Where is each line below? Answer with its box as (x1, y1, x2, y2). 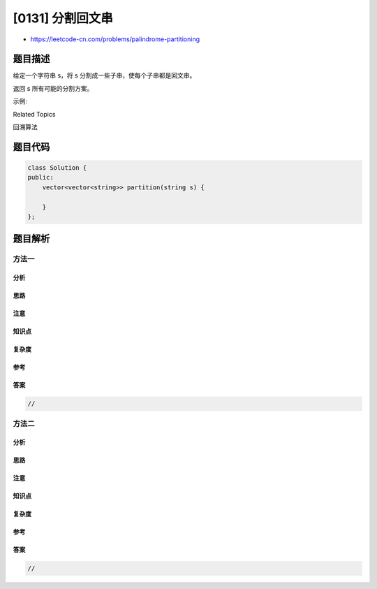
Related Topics (13, 110, 56, 118)
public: (27, 173, 54, 182)
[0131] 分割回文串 (13, 10, 113, 26)
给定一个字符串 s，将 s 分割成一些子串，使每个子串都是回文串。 (13, 71, 196, 80)
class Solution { (27, 164, 87, 172)
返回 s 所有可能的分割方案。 (13, 84, 94, 92)
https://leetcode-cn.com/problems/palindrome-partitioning (30, 35, 200, 43)
